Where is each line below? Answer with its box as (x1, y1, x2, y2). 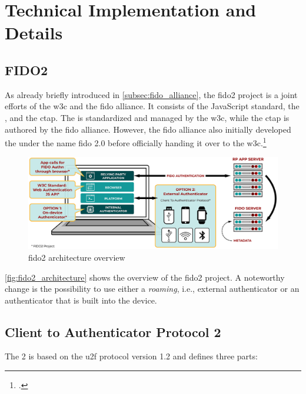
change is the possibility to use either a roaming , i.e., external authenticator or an (5, 282, 300, 295)
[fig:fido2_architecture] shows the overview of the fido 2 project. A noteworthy (5, 271, 285, 283)
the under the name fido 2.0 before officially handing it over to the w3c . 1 (5, 135, 267, 149)
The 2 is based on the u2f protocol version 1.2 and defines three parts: (5, 350, 258, 362)
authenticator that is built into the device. (5, 294, 157, 306)
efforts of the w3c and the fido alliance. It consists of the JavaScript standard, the (5, 100, 300, 112)
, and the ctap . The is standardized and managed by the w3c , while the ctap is (5, 111, 290, 123)
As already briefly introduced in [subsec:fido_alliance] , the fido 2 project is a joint (5, 88, 298, 100)
